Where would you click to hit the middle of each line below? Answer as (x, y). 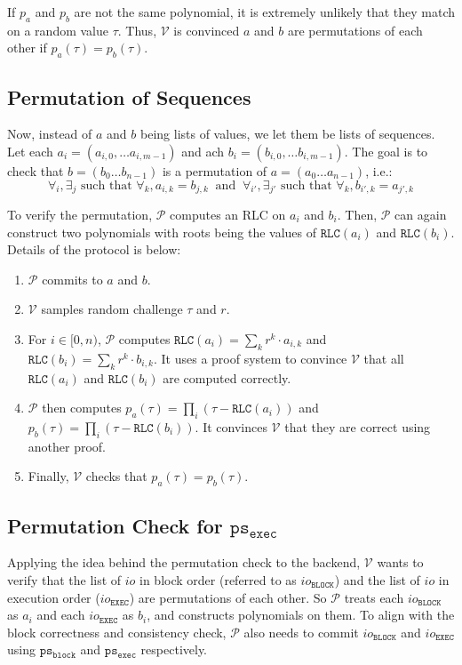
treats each (374, 597)
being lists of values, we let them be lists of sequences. (288, 134)
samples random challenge (112, 309)
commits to (72, 279)
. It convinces (231, 426)
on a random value (58, 30)
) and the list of (377, 579)
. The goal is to (386, 151)
